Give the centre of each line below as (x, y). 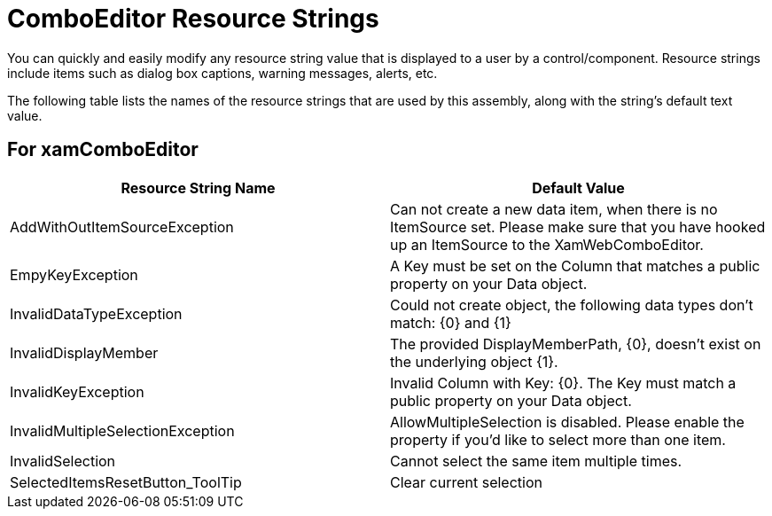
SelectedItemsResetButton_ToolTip (126, 482)
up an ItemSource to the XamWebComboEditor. (547, 244)
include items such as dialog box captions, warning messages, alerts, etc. (222, 73)
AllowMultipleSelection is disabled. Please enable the (567, 422)
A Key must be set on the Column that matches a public (575, 266)
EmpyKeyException (74, 274)
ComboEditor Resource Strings (193, 19)
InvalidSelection (63, 461)
